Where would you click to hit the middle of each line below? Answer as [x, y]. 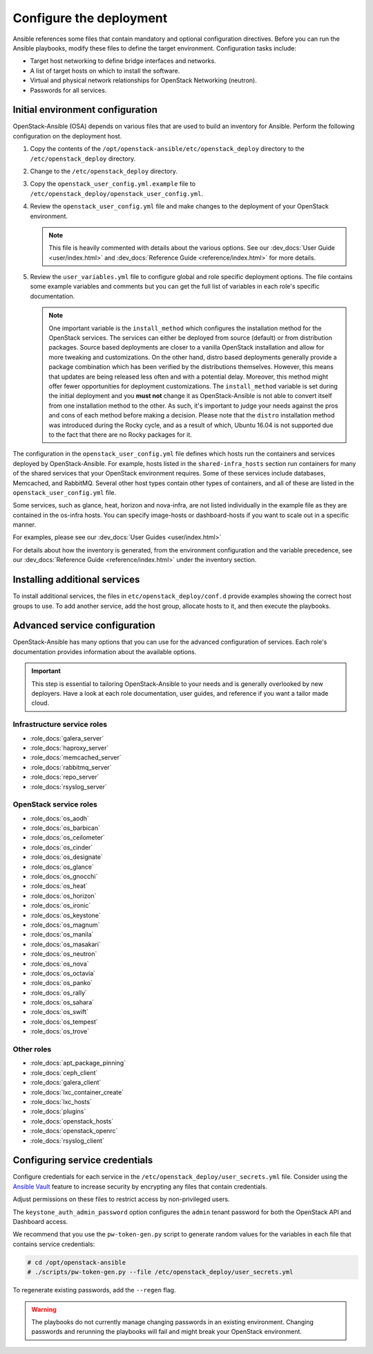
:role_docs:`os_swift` [59, 1012]
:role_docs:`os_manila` [62, 935]
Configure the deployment [90, 18]
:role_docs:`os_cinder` [61, 847]
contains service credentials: [54, 1244]
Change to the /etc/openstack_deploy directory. [104, 171]
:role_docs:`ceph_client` [64, 1072]
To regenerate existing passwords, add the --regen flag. [94, 1290]
